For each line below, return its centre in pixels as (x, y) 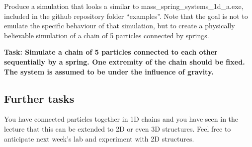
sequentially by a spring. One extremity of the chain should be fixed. (125, 61)
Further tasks (39, 98)
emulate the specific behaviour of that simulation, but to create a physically (120, 26)
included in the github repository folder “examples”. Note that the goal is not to (126, 16)
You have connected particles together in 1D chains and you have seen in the (121, 119)
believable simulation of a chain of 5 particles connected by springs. (107, 35)
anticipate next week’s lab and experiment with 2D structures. (99, 138)
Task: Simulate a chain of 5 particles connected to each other (111, 52)
